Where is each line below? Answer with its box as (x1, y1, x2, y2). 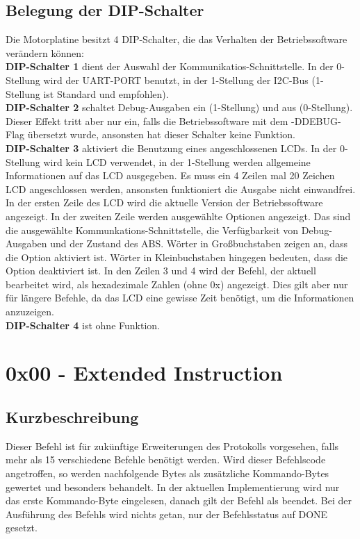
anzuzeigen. (6, 304, 54, 319)
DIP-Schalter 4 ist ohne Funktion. (6, 317, 160, 332)
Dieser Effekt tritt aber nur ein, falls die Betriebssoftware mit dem (6, 113, 288, 128)
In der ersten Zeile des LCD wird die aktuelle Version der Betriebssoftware (6, 195, 323, 210)
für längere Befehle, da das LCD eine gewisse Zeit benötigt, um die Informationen (6, 290, 354, 305)
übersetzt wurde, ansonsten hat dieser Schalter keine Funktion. (27, 127, 295, 142)
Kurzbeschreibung (6, 406, 139, 428)
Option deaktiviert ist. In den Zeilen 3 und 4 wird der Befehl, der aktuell (6, 263, 316, 278)
